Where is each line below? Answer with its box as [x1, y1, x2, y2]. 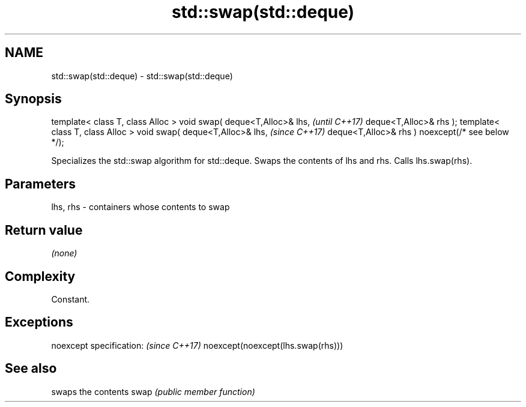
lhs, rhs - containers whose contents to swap [51, 202, 230, 213]
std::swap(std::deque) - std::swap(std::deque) [51, 70, 233, 81]
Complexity [5, 268, 76, 284]
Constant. [51, 294, 90, 304]
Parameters [5, 176, 76, 191]
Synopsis [5, 91, 62, 107]
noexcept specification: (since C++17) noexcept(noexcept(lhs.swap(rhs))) [51, 340, 343, 351]
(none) [51, 248, 77, 259]
